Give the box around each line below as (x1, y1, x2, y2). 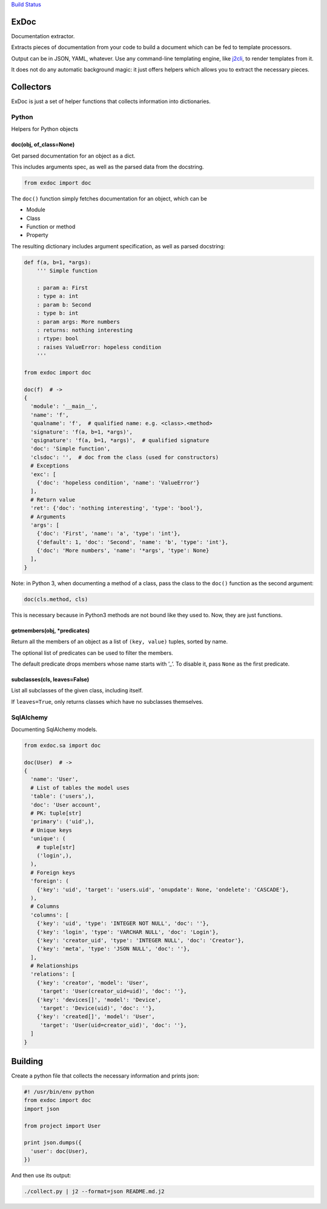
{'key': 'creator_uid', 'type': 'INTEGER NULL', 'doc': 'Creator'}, (36, 936, 245, 944)
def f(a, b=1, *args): (24, 259, 91, 266)
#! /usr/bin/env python (24, 1088, 95, 1096)
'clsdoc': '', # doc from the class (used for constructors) (30, 454, 219, 460)
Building (11, 1056, 44, 1066)
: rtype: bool (36, 335, 79, 342)
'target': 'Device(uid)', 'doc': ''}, (39, 1005, 156, 1012)
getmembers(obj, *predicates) (11, 627, 90, 634)
